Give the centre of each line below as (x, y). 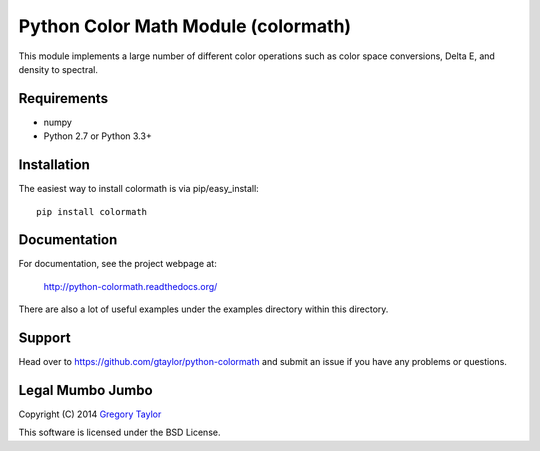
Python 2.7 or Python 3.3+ (97, 136)
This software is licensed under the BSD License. (119, 432)
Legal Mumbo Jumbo (86, 390)
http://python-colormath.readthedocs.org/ (130, 286)
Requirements (63, 98)
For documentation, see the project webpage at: (117, 264)
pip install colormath (92, 211)
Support (44, 338)
